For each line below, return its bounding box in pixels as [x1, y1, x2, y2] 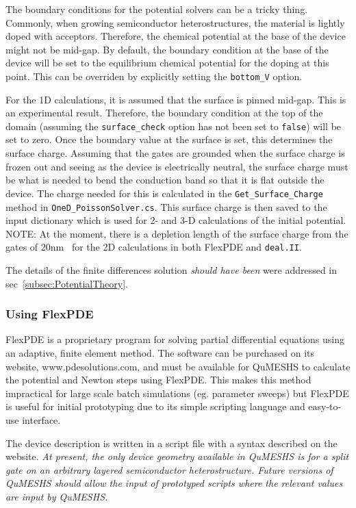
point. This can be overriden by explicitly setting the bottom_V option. [5, 68, 303, 83]
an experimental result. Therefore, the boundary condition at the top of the [5, 105, 323, 120]
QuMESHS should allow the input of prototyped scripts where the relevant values [5, 476, 343, 490]
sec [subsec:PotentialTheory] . [5, 276, 128, 290]
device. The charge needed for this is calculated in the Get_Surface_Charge [5, 186, 323, 200]
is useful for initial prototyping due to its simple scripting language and [5, 399, 305, 414]
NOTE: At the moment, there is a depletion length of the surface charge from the [5, 226, 348, 240]
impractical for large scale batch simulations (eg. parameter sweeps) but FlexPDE [5, 385, 349, 400]
